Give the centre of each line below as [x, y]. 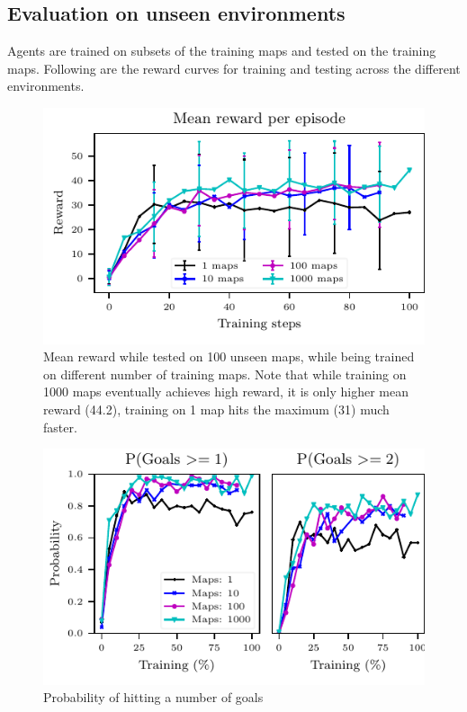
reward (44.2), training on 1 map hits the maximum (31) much [216, 409]
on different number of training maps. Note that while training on [225, 374]
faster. [60, 427]
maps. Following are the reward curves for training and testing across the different [234, 68]
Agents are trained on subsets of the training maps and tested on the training [222, 51]
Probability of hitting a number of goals [153, 697]
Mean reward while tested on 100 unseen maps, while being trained [229, 356]
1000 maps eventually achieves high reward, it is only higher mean [226, 392]
